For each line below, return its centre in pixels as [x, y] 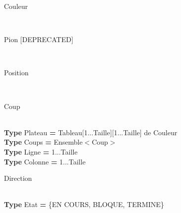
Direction [18, 178]
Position [16, 73]
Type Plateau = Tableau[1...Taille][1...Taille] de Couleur [91, 132]
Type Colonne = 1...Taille [45, 161]
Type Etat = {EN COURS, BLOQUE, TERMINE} [84, 204]
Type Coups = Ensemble [43, 142]
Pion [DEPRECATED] [39, 39]
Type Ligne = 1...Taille [41, 151]
